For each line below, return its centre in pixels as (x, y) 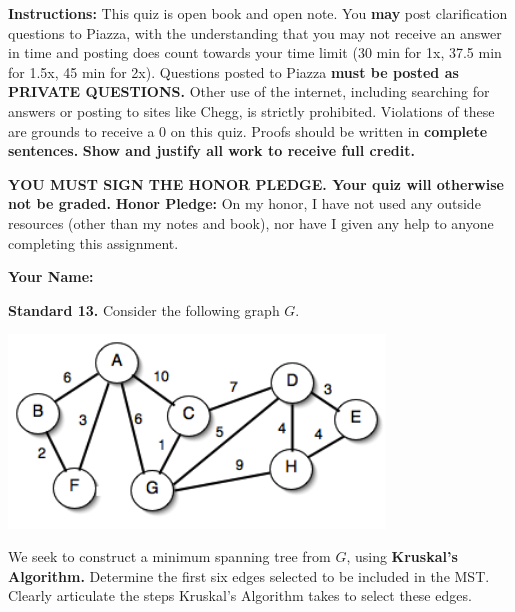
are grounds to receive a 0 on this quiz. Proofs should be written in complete (248, 130)
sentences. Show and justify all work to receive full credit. (211, 150)
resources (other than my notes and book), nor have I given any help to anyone (251, 222)
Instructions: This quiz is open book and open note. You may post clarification (258, 13)
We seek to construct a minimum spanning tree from (169, 556)
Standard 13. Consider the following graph (144, 309)
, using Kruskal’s (402, 556)
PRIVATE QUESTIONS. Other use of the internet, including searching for (249, 91)
